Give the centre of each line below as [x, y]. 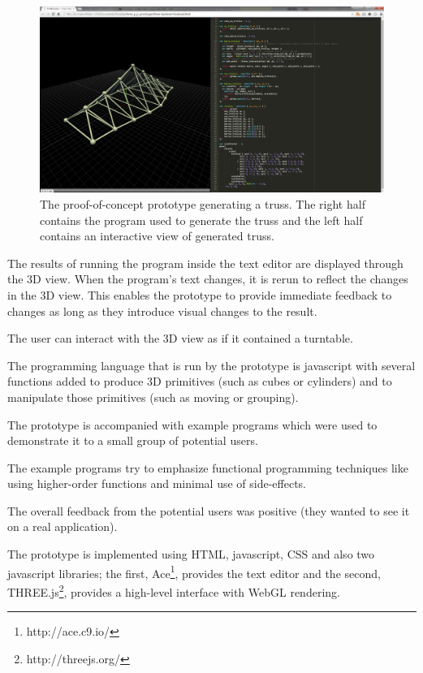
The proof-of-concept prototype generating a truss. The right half [203, 203]
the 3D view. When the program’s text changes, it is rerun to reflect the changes [208, 279]
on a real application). [63, 526]
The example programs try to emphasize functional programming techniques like [208, 467]
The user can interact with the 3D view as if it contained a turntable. [180, 338]
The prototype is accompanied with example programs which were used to [192, 424]
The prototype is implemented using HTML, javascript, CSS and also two [191, 554]
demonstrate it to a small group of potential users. [133, 440]
